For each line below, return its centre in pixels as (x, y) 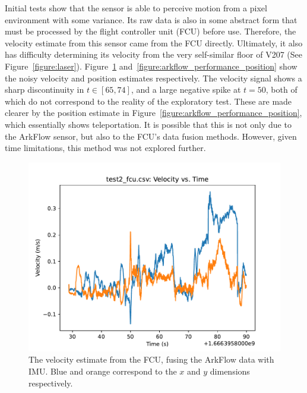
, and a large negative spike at (186, 89)
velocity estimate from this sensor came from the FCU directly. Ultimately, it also (154, 43)
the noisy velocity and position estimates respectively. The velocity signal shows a (153, 78)
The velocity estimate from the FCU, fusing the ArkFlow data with (151, 359)
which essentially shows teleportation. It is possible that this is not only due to (148, 124)
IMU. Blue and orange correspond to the (103, 371)
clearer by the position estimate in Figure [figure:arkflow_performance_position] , (153, 113)
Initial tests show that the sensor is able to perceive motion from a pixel (136, 8)
